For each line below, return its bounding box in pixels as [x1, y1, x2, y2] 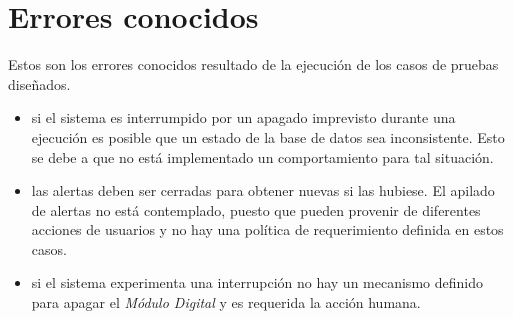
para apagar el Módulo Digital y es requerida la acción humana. [31, 292, 421, 313]
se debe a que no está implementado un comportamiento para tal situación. [31, 146, 494, 167]
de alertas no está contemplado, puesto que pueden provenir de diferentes [31, 199, 481, 220]
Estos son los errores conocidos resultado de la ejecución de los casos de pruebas [8, 54, 499, 75]
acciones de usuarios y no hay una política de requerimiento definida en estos [31, 219, 504, 240]
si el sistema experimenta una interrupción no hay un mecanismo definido [31, 272, 483, 293]
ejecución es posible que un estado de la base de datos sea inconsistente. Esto [31, 126, 505, 147]
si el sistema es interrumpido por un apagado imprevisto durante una [31, 107, 456, 128]
